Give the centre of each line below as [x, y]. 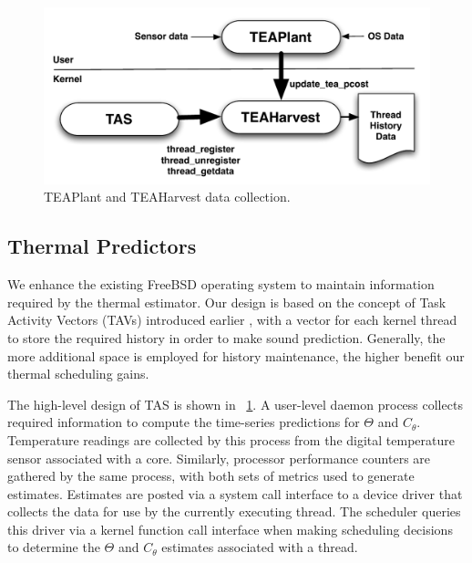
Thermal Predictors [102, 246]
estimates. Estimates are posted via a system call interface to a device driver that [235, 493]
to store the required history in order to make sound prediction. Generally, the [226, 337]
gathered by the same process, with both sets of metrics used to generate [211, 476]
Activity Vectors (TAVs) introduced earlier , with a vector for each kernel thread [232, 320]
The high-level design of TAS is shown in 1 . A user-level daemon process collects [235, 404]
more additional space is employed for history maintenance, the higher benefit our [236, 355]
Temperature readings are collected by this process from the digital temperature [231, 439]
